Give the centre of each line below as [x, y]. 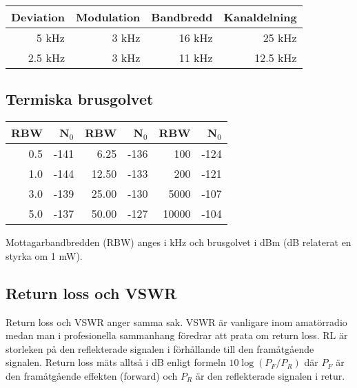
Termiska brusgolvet [80, 99]
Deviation [38, 17]
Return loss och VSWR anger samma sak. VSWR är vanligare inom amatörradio [176, 321]
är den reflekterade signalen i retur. [270, 375]
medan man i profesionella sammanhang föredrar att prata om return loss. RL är [177, 335]
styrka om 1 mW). [44, 255]
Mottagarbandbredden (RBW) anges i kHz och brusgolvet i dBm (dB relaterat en [178, 242]
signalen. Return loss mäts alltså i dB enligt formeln [116, 362]
